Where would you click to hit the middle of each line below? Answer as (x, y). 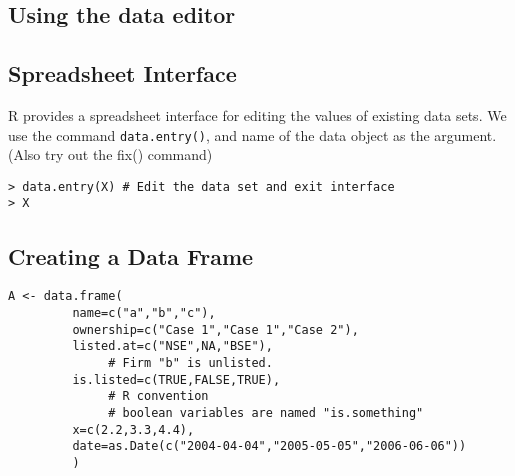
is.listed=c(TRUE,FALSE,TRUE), (176, 379)
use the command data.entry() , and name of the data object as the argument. (252, 134)
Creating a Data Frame (131, 255)
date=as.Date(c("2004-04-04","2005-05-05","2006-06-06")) (269, 446)
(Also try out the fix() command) (110, 154)
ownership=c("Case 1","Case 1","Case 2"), (215, 329)
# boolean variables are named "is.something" (266, 412)
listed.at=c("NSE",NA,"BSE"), (172, 346)
